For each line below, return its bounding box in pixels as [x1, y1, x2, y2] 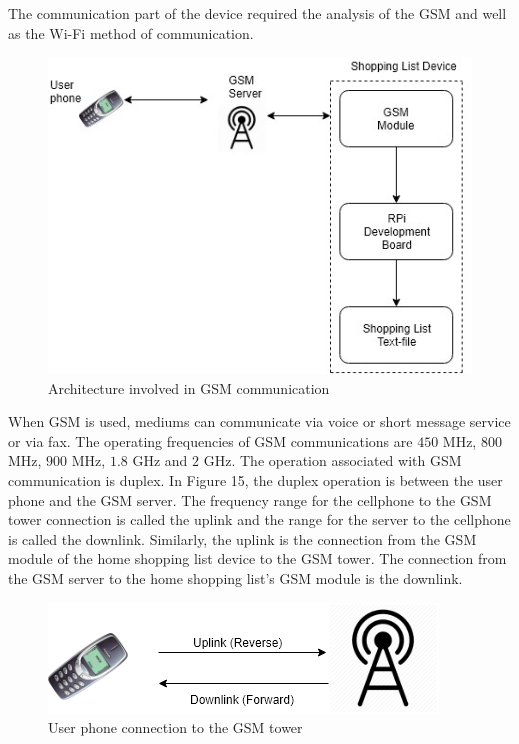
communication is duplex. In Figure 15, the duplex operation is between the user [8, 469, 503, 490]
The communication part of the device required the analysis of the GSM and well [8, 3, 507, 23]
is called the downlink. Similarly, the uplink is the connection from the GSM [8, 528, 477, 549]
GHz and [132, 450, 188, 471]
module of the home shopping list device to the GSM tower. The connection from [8, 548, 507, 569]
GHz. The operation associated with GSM [203, 450, 462, 471]
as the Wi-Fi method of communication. [8, 22, 254, 43]
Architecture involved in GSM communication [48, 377, 330, 398]
